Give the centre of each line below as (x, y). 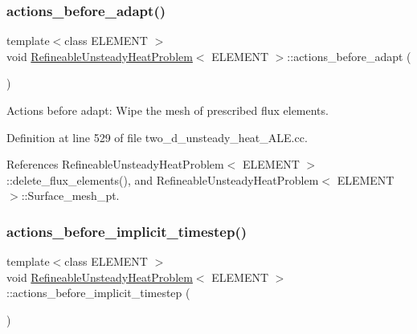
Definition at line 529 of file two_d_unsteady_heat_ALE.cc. (157, 137)
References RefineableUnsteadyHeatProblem (115, 164)
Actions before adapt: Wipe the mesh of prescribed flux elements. (168, 110)
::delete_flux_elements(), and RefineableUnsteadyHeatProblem (163, 179)
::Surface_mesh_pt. (70, 196)
